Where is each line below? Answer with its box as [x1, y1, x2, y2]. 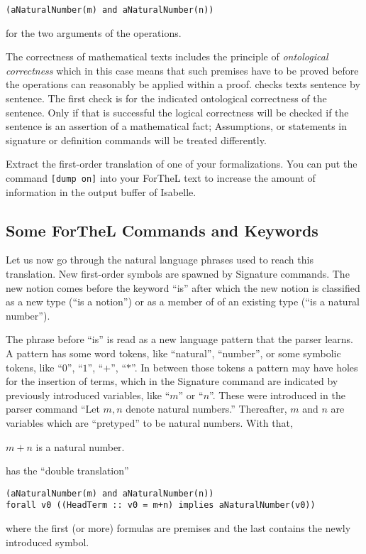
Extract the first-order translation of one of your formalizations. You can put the [6, 156, 357, 171]
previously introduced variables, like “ [6, 387, 170, 402]
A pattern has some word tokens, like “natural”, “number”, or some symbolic [6, 346, 341, 361]
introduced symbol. [6, 534, 89, 549]
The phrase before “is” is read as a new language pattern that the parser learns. [6, 332, 353, 347]
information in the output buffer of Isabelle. [6, 184, 196, 199]
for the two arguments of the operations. [6, 25, 182, 40]
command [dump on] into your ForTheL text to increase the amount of [6, 170, 316, 185]
